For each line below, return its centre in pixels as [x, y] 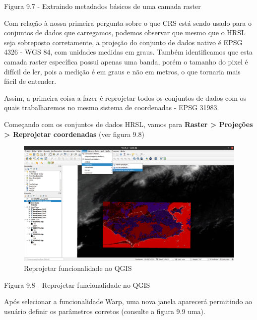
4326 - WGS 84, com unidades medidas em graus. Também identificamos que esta [128, 52]
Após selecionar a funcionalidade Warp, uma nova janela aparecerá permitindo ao [128, 301]
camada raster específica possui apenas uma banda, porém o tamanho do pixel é [126, 61]
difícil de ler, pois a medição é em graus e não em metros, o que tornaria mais [122, 71]
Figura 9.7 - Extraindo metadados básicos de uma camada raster [102, 6]
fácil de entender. [30, 81]
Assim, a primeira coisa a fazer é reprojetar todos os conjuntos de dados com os [125, 97]
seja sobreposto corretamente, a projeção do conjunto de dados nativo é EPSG [123, 42]
